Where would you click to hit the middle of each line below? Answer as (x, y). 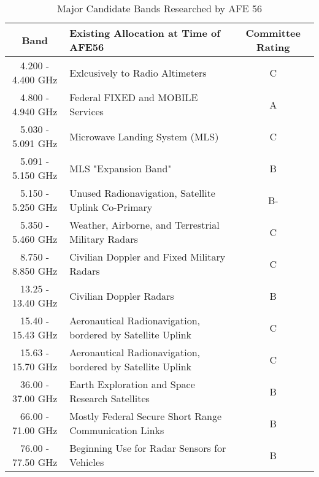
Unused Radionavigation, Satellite (142, 193)
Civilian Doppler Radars (122, 296)
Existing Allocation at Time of (145, 33)
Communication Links (117, 430)
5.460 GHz (35, 239)
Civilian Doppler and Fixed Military (148, 257)
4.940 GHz (35, 111)
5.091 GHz (35, 143)
